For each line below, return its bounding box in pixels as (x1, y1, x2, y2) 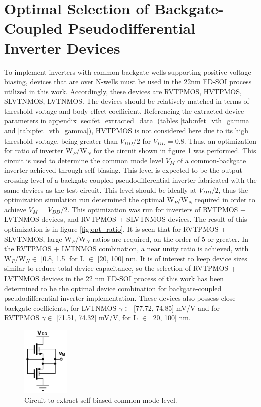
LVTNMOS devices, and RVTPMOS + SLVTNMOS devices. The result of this (4, 214, 247, 224)
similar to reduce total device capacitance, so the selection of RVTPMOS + (4, 263, 236, 274)
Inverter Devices (4, 37, 120, 58)
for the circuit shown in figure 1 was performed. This (93, 145, 256, 156)
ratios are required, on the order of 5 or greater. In (92, 233, 248, 244)
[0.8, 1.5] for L (41, 253, 85, 263)
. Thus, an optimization (184, 135, 257, 146)
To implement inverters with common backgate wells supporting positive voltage (4, 66, 251, 77)
